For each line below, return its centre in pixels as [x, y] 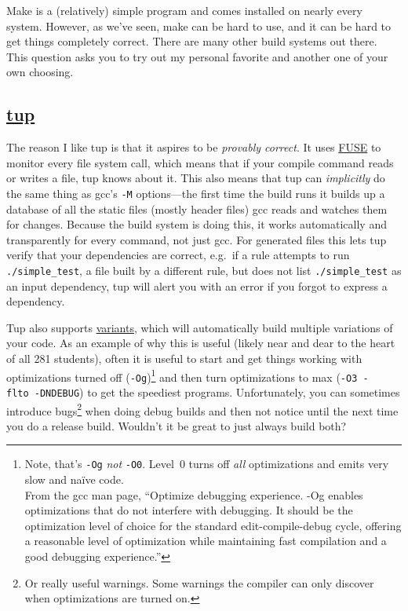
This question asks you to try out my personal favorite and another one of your [197, 56]
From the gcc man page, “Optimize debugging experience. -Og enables [194, 494]
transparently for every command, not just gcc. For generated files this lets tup [197, 239]
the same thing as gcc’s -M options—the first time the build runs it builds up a [196, 193]
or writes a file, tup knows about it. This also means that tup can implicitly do [196, 178]
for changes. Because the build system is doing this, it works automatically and [197, 224]
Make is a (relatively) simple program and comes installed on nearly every [184, 10]
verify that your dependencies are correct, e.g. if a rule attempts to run [178, 255]
